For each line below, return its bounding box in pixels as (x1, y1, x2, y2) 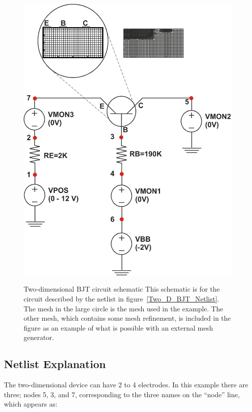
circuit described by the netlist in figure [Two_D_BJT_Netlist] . (24, 293, 220, 303)
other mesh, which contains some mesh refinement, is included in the (24, 313, 231, 323)
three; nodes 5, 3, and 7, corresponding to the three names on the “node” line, (4, 389, 240, 399)
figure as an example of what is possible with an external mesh (24, 322, 213, 333)
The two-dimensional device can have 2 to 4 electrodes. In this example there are (4, 379, 249, 390)
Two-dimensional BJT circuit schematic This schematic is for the (24, 284, 220, 294)
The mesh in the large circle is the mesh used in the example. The (24, 303, 223, 313)
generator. (24, 332, 54, 342)
